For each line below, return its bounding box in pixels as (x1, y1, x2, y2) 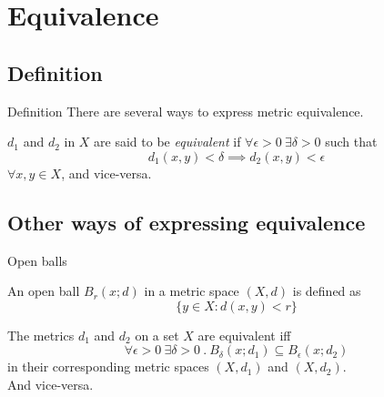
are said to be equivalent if (94, 132, 241, 151)
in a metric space (144, 281, 239, 300)
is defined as (292, 281, 361, 300)
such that (325, 132, 378, 151)
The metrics (7, 325, 75, 344)
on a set (135, 325, 179, 344)
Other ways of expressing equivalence (7, 208, 366, 236)
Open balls (7, 250, 67, 270)
